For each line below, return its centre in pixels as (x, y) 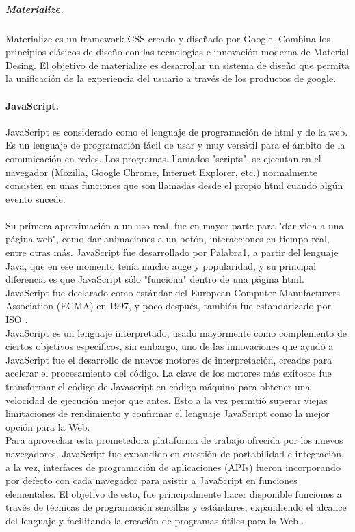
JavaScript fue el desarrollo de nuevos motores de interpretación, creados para (169, 359)
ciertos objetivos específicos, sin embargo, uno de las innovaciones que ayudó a (170, 346)
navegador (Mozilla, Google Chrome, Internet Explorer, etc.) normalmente (161, 172)
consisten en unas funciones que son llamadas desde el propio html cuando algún (174, 185)
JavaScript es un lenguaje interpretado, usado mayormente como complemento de (176, 332)
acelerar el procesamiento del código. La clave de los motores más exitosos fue (169, 373)
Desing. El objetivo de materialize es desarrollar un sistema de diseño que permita (178, 65)
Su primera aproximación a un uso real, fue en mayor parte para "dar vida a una (175, 225)
